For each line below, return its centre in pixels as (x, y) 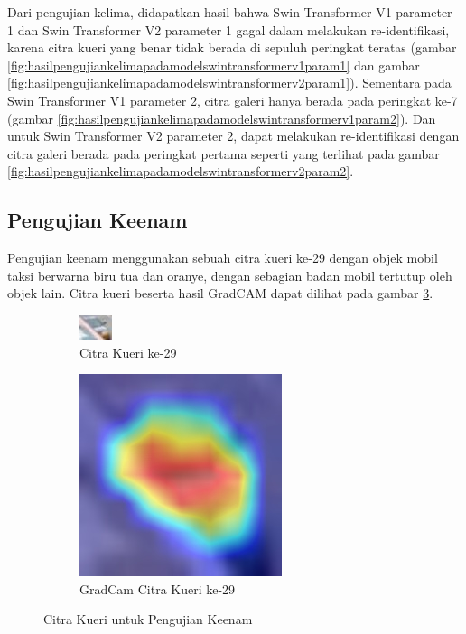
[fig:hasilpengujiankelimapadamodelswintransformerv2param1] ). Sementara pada (229, 83)
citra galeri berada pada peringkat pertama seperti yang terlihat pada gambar (224, 153)
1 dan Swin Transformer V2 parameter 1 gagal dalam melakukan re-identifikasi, (228, 29)
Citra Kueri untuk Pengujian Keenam (148, 619)
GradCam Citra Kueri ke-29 (158, 588)
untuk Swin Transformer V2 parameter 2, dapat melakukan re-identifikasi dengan (233, 136)
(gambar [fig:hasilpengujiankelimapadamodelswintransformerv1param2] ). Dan (222, 118)
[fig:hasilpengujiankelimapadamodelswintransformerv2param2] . (181, 171)
